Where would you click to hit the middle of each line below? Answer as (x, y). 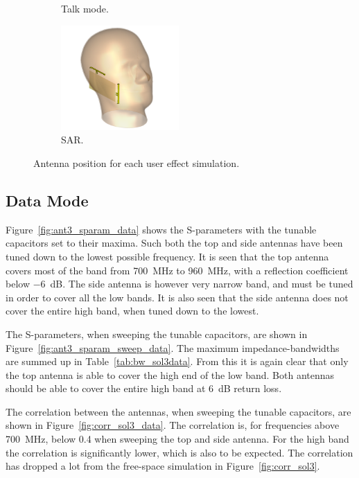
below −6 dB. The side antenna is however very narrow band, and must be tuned (179, 284)
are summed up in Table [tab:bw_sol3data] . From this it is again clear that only (177, 361)
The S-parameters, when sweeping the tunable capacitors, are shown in (157, 334)
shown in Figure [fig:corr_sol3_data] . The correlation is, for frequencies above (173, 425)
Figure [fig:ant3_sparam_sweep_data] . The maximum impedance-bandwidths (173, 347)
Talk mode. (85, 8)
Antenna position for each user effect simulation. (137, 162)
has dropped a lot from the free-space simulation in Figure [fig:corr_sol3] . (163, 466)
